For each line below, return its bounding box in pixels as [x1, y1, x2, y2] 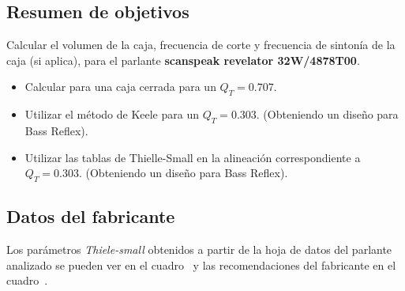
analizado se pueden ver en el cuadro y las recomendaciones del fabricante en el [6, 256, 396, 273]
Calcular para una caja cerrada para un [24, 78, 216, 95]
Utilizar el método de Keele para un [24, 106, 199, 123]
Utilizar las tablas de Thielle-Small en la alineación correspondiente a [24, 149, 361, 165]
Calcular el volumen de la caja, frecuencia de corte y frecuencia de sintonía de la [6, 36, 396, 53]
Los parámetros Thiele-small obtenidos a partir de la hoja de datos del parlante [6, 241, 392, 258]
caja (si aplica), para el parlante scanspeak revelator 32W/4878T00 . [6, 51, 360, 68]
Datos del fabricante [6, 204, 175, 229]
